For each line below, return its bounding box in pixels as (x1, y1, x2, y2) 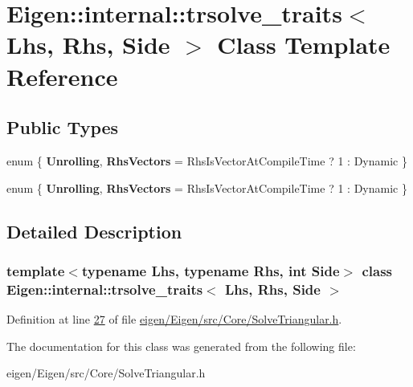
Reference (6, 59, 118, 92)
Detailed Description (6, 218, 182, 243)
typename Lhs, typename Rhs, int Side (81, 260, 340, 280)
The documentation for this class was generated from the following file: (6, 337, 356, 354)
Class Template (217, 28, 391, 61)
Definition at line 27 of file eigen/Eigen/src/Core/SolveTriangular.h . (6, 311, 342, 328)
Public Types (6, 115, 119, 140)
